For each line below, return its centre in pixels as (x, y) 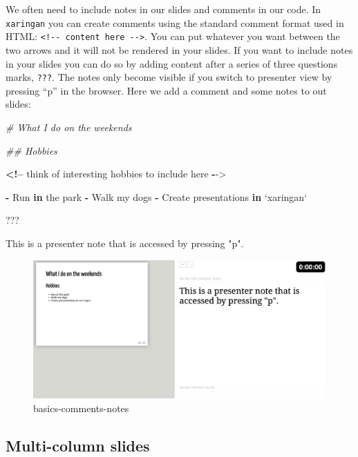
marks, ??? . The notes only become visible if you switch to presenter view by (169, 77)
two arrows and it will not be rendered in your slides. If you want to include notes (179, 49)
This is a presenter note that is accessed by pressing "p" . (125, 243)
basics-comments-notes (81, 408)
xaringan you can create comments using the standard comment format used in (175, 22)
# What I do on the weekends (69, 127)
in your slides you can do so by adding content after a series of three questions (172, 63)
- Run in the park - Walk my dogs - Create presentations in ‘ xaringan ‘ (157, 196)
